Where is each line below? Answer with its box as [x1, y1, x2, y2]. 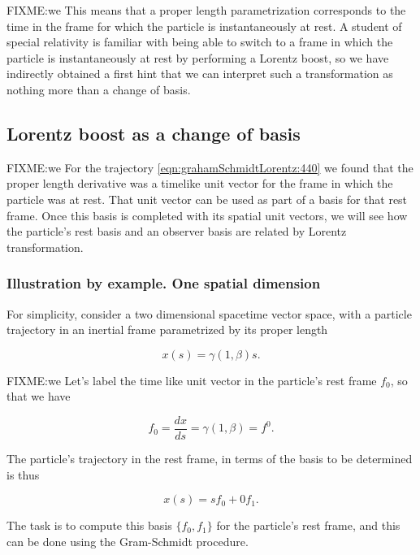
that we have [6, 388, 71, 405]
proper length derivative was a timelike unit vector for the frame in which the [6, 175, 393, 192]
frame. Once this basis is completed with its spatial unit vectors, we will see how [6, 206, 408, 223]
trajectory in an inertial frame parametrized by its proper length [6, 321, 328, 338]
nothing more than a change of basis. [6, 80, 191, 98]
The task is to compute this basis [6, 517, 172, 534]
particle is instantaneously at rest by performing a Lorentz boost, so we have [6, 49, 389, 66]
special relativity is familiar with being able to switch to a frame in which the [6, 33, 393, 50]
